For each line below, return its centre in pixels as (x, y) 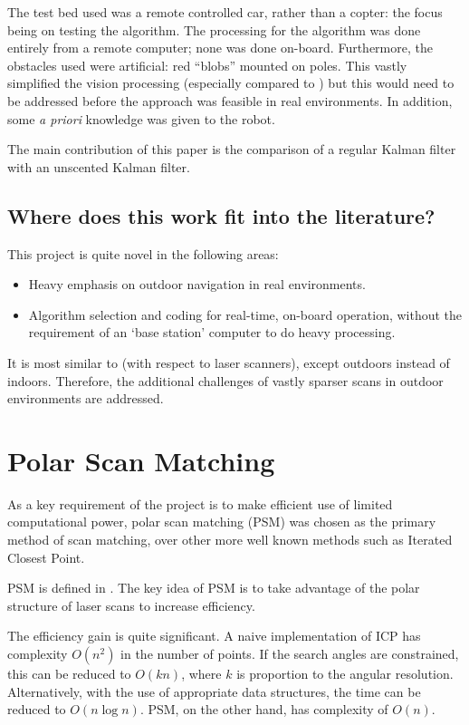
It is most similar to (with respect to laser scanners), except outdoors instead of (229, 362)
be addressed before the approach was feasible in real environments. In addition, (230, 100)
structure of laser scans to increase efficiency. (131, 605)
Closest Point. (46, 557)
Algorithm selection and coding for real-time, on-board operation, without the (245, 314)
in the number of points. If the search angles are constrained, (290, 653)
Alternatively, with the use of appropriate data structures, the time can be (214, 691)
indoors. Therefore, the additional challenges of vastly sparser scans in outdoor (225, 380)
